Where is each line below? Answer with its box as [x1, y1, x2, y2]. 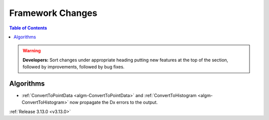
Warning [22, 48, 41, 54]
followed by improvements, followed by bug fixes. [22, 64, 125, 70]
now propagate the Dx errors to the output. [70, 100, 158, 106]
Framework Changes [9, 7, 98, 18]
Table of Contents [9, 25, 47, 31]
